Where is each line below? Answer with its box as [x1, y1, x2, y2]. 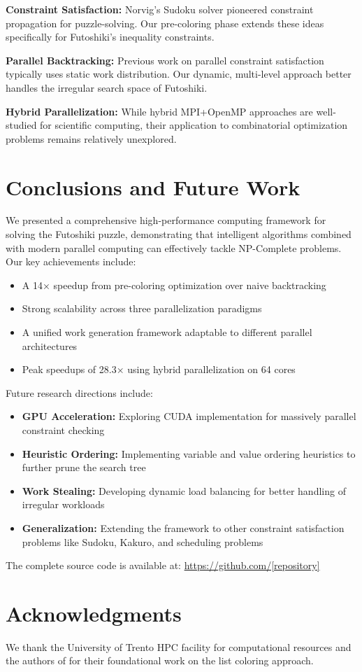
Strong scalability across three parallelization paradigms [22, 301, 262, 316]
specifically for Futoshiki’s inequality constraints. [6, 29, 215, 44]
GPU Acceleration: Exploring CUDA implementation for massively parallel [22, 409, 356, 423]
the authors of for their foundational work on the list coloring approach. [6, 653, 314, 668]
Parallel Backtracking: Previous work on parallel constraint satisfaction [6, 52, 324, 67]
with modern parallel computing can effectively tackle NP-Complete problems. [6, 240, 342, 255]
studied [6, 118, 37, 132]
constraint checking [22, 423, 105, 437]
